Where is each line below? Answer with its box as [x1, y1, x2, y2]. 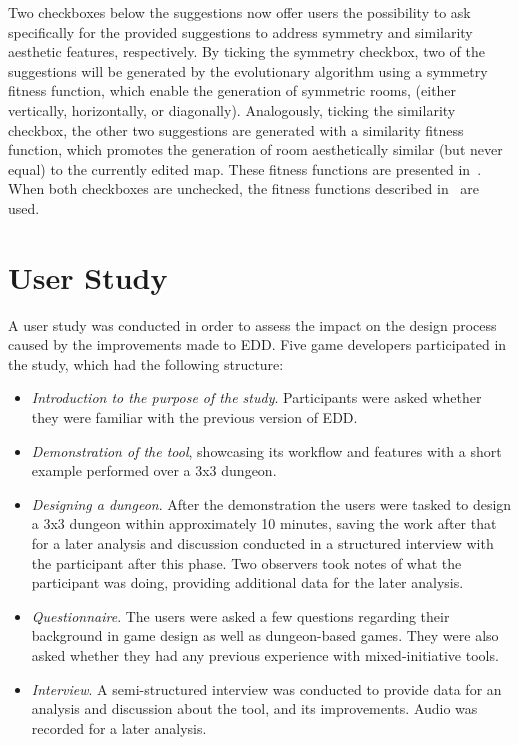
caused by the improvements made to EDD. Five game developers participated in [8, 334, 507, 355]
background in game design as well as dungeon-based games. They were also [31, 625, 499, 646]
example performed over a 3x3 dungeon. [31, 460, 277, 481]
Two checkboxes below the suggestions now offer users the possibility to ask [8, 2, 471, 22]
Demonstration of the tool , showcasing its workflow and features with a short [31, 440, 502, 461]
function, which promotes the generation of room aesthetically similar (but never [8, 139, 503, 160]
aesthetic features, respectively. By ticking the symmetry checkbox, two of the [8, 41, 485, 62]
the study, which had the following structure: [8, 353, 284, 374]
